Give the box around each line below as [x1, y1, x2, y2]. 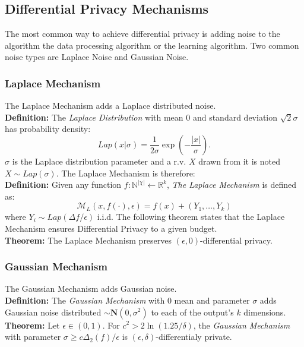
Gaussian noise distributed [5, 305, 102, 318]
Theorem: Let [5, 318, 60, 331]
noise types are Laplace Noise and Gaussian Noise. [5, 51, 189, 63]
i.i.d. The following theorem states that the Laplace [97, 210, 285, 223]
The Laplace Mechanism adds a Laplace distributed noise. [5, 99, 216, 112]
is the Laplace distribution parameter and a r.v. [12, 154, 186, 167]
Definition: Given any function [5, 178, 122, 191]
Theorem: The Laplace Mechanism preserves [5, 234, 172, 246]
